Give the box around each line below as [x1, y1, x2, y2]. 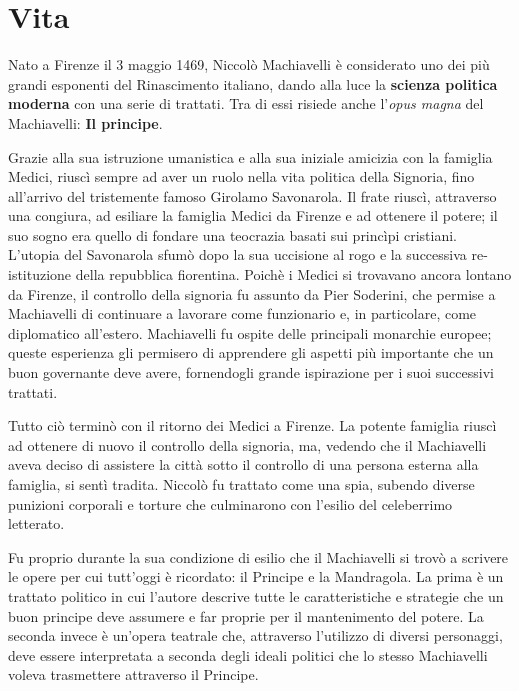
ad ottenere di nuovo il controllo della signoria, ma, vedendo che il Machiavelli [8, 434, 487, 455]
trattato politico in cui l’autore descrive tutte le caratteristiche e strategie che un [8, 585, 504, 606]
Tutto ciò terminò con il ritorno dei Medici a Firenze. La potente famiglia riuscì [8, 415, 497, 436]
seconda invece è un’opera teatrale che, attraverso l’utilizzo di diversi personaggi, [8, 625, 503, 646]
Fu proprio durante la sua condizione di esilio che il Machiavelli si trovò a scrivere [8, 546, 509, 567]
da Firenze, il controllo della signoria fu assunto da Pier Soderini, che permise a [8, 283, 496, 304]
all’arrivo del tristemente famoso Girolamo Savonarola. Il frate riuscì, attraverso [8, 185, 497, 206]
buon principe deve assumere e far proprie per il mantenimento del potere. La [8, 605, 484, 626]
